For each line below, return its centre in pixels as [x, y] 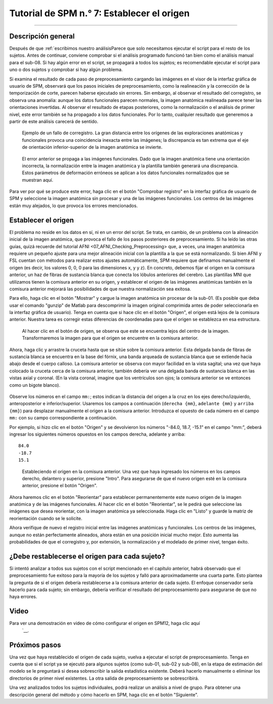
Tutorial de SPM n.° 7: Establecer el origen [99, 13]
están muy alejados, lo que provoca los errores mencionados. [74, 206]
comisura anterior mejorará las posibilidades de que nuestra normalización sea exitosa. [100, 289]
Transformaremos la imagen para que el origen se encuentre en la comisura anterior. [110, 338]
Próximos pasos [35, 645]
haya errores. [23, 597]
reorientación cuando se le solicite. [46, 518]
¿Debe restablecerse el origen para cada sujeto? [87, 556]
